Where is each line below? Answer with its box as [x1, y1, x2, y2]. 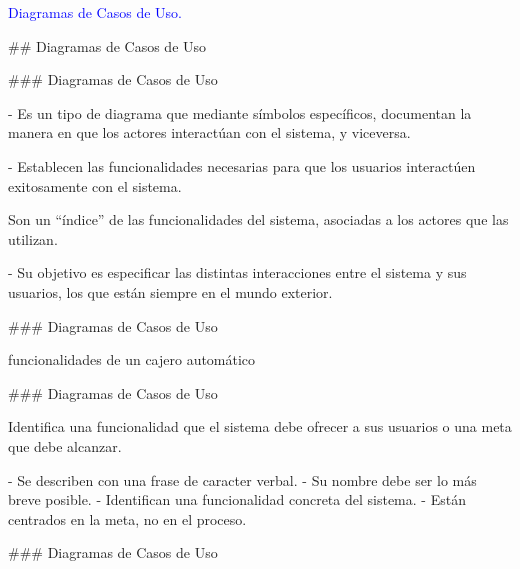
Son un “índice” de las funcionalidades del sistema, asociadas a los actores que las [8, 209, 509, 230]
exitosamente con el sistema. [8, 175, 182, 196]
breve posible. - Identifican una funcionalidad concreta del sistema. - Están [8, 489, 466, 510]
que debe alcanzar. [8, 435, 122, 456]
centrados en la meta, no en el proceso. [8, 508, 247, 529]
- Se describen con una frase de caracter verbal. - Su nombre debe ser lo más [8, 469, 477, 490]
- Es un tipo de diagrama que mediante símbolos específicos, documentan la [8, 102, 472, 123]
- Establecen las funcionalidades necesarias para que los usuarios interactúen [8, 155, 476, 176]
